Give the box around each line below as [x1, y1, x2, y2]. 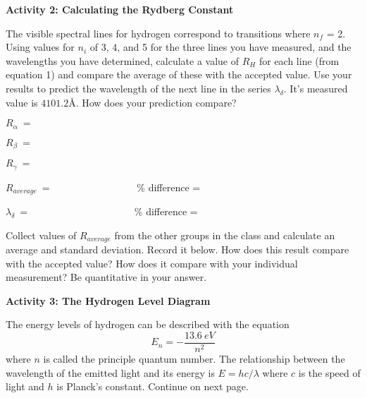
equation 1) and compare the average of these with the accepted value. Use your [6, 67, 352, 82]
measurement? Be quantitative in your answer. [6, 270, 207, 284]
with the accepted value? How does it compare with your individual [6, 255, 298, 270]
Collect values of [6, 227, 77, 242]
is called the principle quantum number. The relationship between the [43, 351, 345, 366]
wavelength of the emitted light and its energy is [6, 365, 215, 380]
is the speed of [298, 365, 361, 380]
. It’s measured [283, 80, 348, 95]
